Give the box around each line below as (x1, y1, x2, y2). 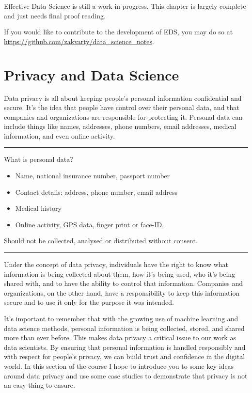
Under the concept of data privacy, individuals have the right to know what (4, 259, 229, 269)
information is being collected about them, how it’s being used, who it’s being (4, 268, 236, 279)
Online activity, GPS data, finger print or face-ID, (15, 219, 164, 229)
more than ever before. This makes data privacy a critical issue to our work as (4, 332, 236, 343)
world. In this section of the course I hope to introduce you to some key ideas (4, 361, 234, 371)
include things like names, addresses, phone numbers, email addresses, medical (4, 121, 236, 131)
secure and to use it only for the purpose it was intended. (4, 297, 174, 307)
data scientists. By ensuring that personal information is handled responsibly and (4, 342, 246, 352)
